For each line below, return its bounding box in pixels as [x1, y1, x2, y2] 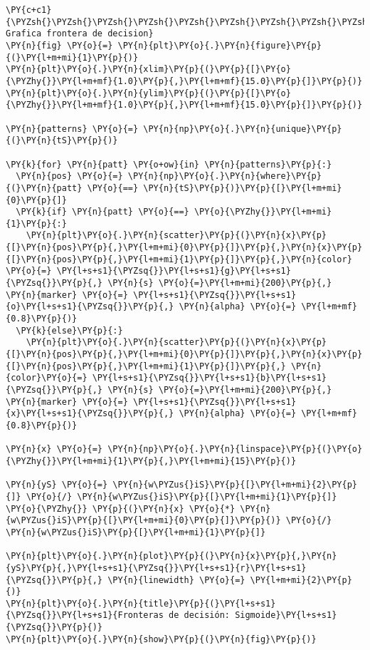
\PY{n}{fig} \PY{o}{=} [6, 40, 113, 51]
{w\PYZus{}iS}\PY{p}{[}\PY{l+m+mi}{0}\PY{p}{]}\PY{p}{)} [6, 515, 281, 526]
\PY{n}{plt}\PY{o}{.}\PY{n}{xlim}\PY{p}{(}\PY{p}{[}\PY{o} [6, 64, 291, 75]
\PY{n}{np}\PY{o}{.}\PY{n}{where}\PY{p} [127, 171, 322, 182]
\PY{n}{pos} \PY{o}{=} [16, 171, 123, 182]
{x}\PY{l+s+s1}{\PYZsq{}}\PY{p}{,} [6, 408, 174, 419]
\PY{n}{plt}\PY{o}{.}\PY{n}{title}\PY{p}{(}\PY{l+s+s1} [6, 598, 276, 609]
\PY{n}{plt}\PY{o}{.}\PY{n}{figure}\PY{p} [117, 40, 322, 51]
